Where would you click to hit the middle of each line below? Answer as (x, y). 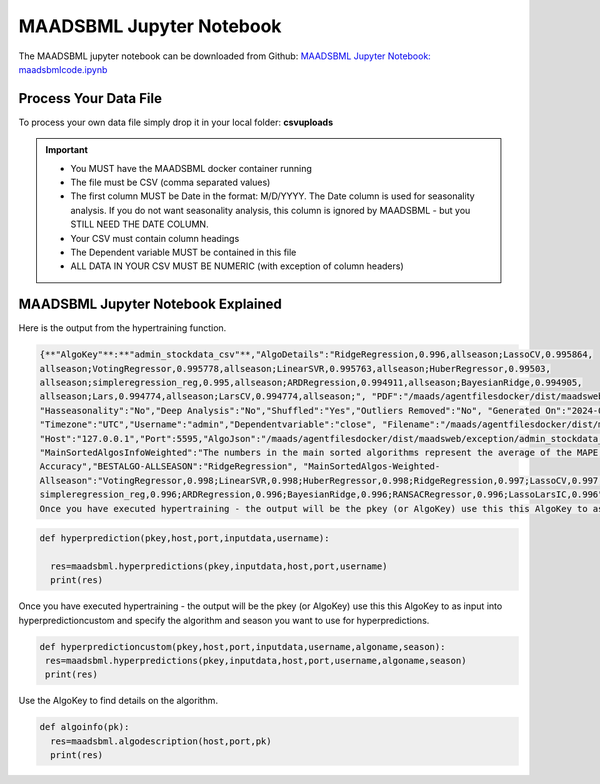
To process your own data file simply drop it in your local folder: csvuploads (176, 122)
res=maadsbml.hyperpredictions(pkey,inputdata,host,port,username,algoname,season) (256, 661)
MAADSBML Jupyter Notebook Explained (150, 304)
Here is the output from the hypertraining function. (122, 328)
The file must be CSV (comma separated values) (170, 182)
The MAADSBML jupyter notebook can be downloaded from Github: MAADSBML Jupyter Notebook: (225, 56)
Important (67, 150)
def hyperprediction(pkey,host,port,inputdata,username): (184, 538)
